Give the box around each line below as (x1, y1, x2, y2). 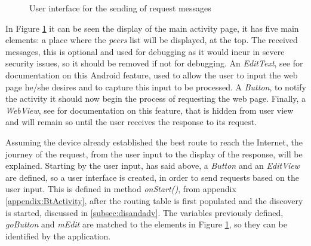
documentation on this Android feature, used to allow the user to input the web (5, 68, 298, 81)
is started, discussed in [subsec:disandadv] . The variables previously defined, (5, 206, 284, 218)
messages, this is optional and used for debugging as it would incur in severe (5, 45, 285, 57)
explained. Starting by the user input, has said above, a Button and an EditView (5, 159, 300, 172)
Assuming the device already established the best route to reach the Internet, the (5, 135, 303, 148)
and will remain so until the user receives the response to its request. (5, 116, 257, 128)
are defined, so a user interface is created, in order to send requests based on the (5, 171, 299, 183)
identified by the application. (5, 229, 111, 242)
